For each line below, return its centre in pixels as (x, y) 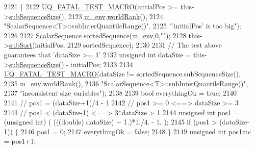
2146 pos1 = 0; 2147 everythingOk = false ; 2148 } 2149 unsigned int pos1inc (136, 131)
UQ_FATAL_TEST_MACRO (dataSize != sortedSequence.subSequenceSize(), (122, 74)
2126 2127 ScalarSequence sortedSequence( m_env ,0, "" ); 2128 (95, 35)
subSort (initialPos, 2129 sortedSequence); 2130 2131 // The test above (115, 45)
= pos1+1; (20, 141)
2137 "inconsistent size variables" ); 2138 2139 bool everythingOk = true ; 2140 (120, 93)
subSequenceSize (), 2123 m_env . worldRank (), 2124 (86, 16)
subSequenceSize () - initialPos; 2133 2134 (71, 64)
